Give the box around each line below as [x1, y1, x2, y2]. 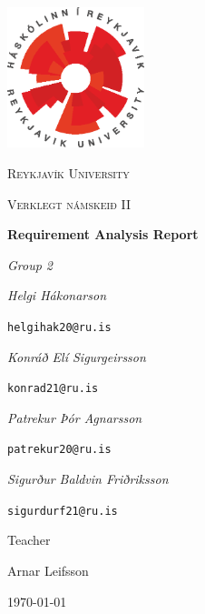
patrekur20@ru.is [7, 443, 112, 457]
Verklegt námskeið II [7, 194, 131, 213]
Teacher [7, 530, 51, 549]
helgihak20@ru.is [7, 320, 112, 334]
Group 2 [7, 255, 54, 274]
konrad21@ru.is [7, 382, 99, 396]
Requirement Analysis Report [7, 225, 199, 244]
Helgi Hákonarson [7, 286, 107, 305]
